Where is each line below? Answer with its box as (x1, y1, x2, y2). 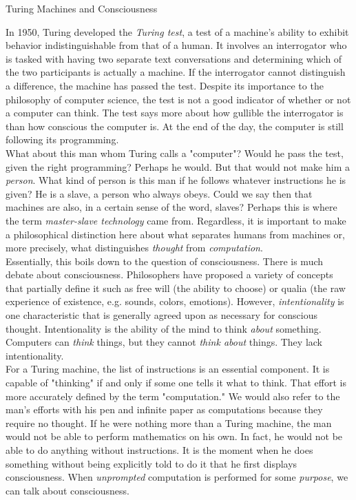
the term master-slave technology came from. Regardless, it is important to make (6, 213, 346, 227)
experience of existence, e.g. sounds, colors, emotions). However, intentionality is (6, 294, 344, 309)
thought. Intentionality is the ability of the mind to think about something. (6, 321, 322, 335)
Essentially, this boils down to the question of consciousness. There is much (6, 253, 324, 268)
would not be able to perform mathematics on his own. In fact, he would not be (6, 429, 343, 444)
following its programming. (6, 132, 119, 147)
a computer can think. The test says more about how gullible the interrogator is (6, 105, 344, 120)
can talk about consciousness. (6, 483, 129, 497)
